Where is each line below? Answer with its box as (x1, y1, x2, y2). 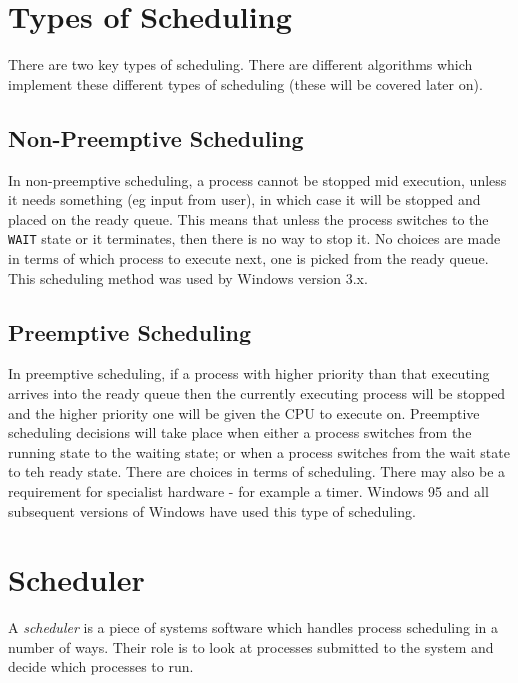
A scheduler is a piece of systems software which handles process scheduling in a (8, 617, 498, 638)
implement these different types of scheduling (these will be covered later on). (8, 73, 483, 94)
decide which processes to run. (8, 656, 194, 677)
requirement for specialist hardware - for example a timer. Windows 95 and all (8, 480, 489, 501)
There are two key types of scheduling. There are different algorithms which (8, 54, 473, 75)
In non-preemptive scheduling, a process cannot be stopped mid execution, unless (8, 169, 507, 190)
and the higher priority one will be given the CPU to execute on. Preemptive (8, 402, 480, 423)
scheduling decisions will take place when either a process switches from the (8, 422, 472, 443)
